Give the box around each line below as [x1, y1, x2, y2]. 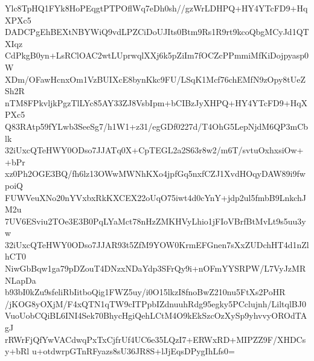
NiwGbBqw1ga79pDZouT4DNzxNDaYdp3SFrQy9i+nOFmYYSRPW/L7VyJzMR [5, 262, 306, 275]
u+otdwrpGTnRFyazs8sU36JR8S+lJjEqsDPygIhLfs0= [31, 345, 235, 357]
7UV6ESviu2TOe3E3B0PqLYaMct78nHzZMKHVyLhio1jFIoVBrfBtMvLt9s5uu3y [5, 214, 306, 227]
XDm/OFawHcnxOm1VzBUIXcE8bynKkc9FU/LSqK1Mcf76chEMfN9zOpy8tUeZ [5, 72, 306, 85]
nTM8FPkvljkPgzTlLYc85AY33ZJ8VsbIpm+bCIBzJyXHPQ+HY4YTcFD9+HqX [5, 96, 308, 109]
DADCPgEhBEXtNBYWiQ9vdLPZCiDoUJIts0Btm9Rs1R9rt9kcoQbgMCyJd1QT [5, 25, 309, 38]
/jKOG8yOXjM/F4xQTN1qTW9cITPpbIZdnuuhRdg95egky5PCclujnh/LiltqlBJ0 [5, 297, 306, 310]
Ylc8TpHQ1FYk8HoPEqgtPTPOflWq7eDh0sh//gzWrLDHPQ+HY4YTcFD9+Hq [5, 2, 308, 14]
